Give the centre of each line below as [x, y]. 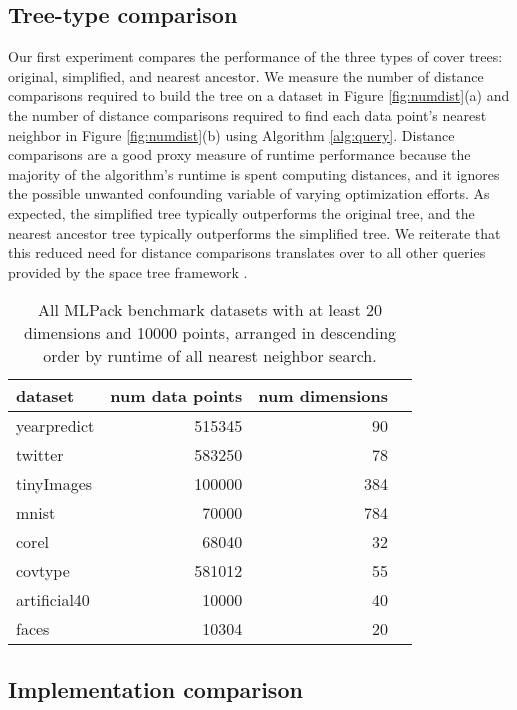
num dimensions [323, 396]
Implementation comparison [155, 688]
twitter [40, 455]
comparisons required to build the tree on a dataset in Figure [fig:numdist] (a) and [259, 95]
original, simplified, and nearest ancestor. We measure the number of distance [246, 75]
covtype [43, 571]
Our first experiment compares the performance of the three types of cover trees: [255, 56]
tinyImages [54, 484]
